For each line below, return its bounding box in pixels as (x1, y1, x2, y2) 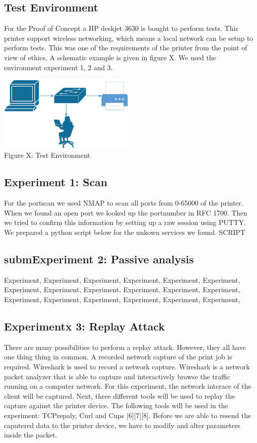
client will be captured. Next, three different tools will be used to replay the (4, 390, 235, 401)
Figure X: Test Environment (4, 150, 90, 160)
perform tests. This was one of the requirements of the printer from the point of (4, 42, 248, 53)
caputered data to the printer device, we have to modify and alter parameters (4, 420, 241, 430)
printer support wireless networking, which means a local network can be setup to (4, 32, 254, 43)
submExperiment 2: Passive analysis (4, 251, 194, 266)
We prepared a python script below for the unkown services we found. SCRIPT (4, 226, 246, 237)
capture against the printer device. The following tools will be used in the (4, 400, 228, 411)
